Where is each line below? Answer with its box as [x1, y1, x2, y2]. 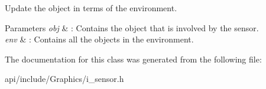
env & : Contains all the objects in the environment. [5, 33, 194, 45]
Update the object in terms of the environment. [5, 2, 177, 14]
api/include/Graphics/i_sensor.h [5, 72, 124, 85]
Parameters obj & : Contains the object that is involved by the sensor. [5, 21, 259, 34]
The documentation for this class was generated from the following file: [5, 52, 262, 65]
